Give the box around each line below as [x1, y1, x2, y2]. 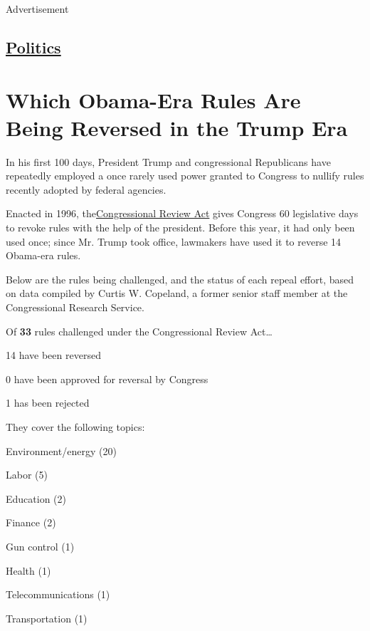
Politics [6, 36, 61, 58]
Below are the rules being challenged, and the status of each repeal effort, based [6, 271, 354, 286]
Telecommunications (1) [6, 587, 110, 602]
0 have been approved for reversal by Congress [6, 371, 208, 386]
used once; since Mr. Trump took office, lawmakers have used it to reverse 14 [6, 234, 342, 249]
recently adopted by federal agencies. [6, 182, 166, 197]
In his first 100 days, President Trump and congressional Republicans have [6, 154, 331, 169]
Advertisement [6, 1, 69, 16]
